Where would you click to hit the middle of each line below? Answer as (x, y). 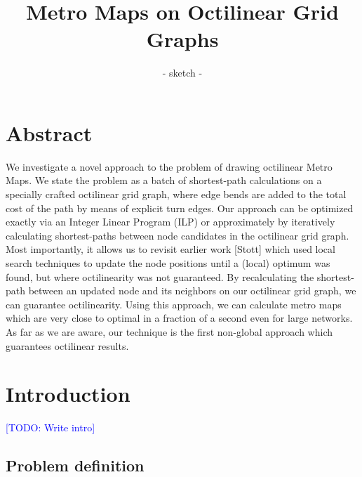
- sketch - (182, 73)
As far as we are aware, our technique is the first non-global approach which (169, 331)
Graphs (182, 39)
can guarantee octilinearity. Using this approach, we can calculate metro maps (174, 304)
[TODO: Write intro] (51, 427)
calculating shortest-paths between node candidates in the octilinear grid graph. (177, 235)
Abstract (49, 132)
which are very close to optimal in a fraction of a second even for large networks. (179, 318)
